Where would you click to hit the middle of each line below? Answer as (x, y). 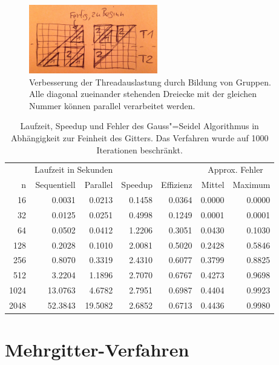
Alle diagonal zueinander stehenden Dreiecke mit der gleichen (143, 94)
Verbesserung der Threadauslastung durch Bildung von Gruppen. (150, 82)
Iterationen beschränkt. (139, 149)
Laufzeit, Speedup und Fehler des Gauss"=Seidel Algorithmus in (139, 126)
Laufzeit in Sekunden (74, 169)
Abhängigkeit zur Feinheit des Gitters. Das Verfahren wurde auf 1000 (139, 137)
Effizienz (177, 185)
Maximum (251, 185)
